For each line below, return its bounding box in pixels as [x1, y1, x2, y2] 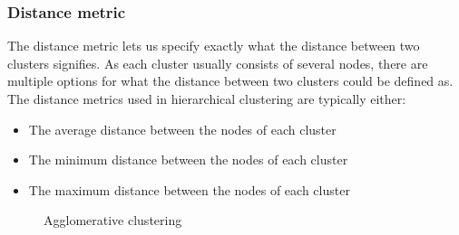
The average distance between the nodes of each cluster [28, 119, 337, 138]
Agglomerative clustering [44, 211, 182, 230]
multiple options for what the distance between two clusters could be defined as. [7, 71, 454, 90]
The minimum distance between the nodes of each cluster [28, 150, 348, 169]
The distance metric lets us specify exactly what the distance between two [7, 36, 420, 55]
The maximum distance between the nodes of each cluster [28, 180, 350, 199]
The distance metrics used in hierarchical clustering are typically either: [7, 89, 406, 108]
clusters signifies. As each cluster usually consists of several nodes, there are [7, 53, 428, 72]
